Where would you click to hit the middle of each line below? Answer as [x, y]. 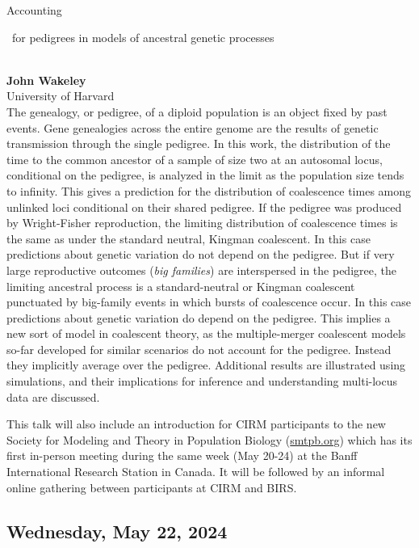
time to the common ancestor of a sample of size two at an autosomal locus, [195, 159]
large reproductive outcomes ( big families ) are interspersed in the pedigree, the [201, 270]
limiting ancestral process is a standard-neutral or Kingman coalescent [181, 286]
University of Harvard [61, 96]
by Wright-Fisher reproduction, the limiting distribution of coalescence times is [202, 223]
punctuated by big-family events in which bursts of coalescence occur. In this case [209, 302]
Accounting [34, 10]
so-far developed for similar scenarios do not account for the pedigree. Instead [199, 349]
